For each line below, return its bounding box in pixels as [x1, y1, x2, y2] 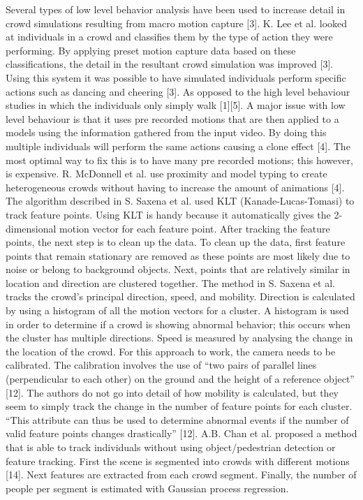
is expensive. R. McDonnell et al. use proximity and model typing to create [6, 166, 327, 181]
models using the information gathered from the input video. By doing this [6, 125, 327, 140]
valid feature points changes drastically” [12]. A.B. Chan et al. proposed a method [6, 426, 357, 441]
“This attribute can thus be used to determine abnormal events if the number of [6, 412, 349, 427]
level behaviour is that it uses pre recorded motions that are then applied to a [6, 111, 339, 126]
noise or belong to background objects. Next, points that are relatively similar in [6, 262, 350, 277]
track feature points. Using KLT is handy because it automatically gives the [6, 207, 331, 221]
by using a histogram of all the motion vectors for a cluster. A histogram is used [6, 303, 349, 318]
